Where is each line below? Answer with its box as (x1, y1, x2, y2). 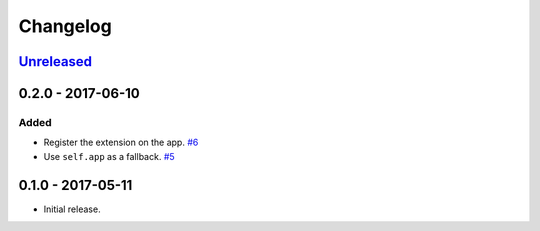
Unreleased (18, 53, 93, 70)
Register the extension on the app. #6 (43, 136, 199, 149)
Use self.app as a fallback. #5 (43, 150, 175, 162)
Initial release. (43, 203, 101, 215)
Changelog (18, 15, 112, 37)
